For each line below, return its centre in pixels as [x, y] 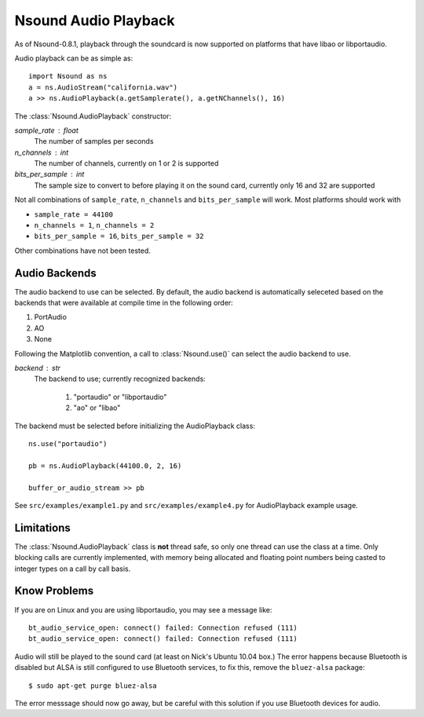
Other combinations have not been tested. [82, 251]
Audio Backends [56, 273]
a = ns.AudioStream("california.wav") [103, 87]
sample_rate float [46, 130]
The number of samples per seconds [94, 141]
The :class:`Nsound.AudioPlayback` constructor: [93, 116]
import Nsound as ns [68, 76]
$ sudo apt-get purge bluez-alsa [93, 686]
